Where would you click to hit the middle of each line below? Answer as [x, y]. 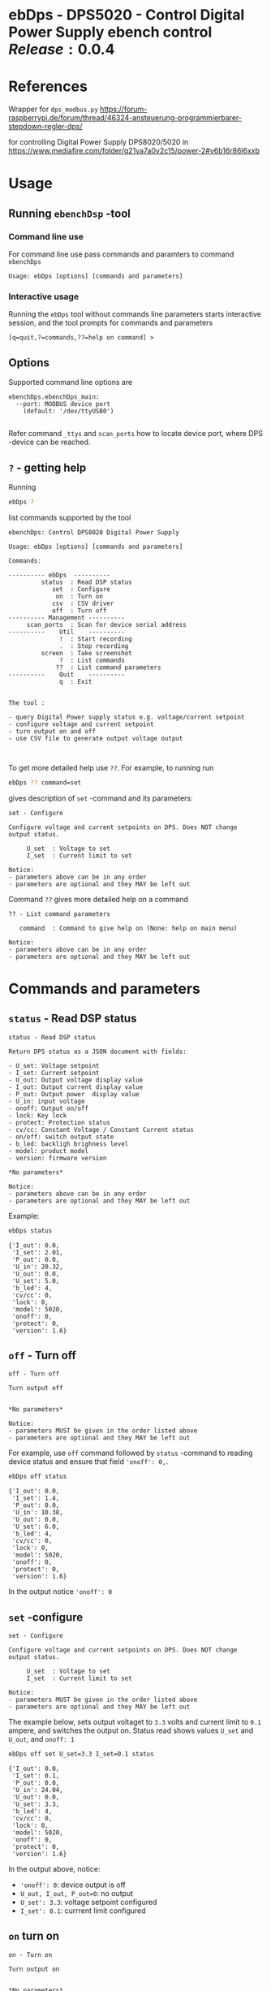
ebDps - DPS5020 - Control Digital [127, 15]
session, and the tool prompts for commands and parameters [111, 323]
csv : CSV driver [83, 603]
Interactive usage [44, 296]
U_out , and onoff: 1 [41, 1739]
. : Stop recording [94, 646]
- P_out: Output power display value [74, 1094]
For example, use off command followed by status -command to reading [131, 1453]
